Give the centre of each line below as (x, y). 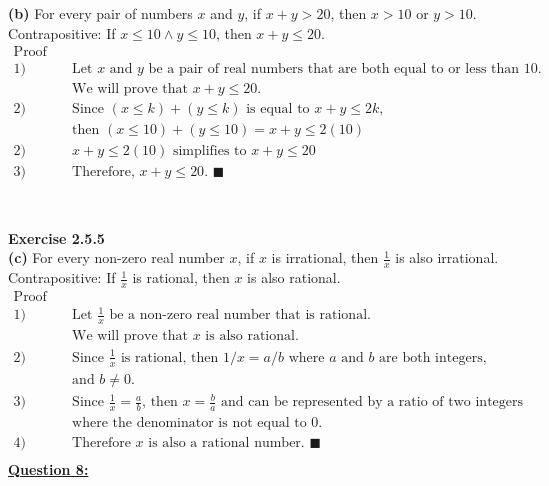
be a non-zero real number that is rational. (240, 315)
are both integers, (433, 357)
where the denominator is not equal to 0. (197, 423)
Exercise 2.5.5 (56, 237)
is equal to (278, 109)
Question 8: (48, 469)
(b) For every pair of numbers (100, 13)
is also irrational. (447, 257)
